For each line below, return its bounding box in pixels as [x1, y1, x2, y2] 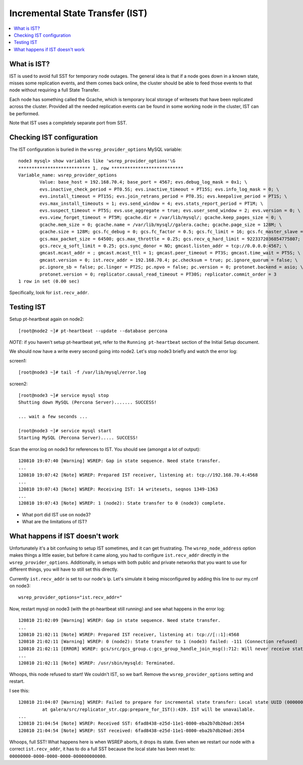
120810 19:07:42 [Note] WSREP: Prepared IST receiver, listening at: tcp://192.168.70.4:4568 [18, 472, 258, 478]
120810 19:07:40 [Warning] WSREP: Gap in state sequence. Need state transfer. [18, 458, 221, 464]
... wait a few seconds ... [18, 414, 88, 420]
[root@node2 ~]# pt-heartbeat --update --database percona [18, 328, 168, 334]
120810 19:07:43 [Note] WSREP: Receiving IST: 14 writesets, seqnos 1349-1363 [18, 486, 218, 492]
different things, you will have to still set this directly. [9, 566, 119, 572]
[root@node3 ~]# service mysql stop [18, 392, 109, 398]
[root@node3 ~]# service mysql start [18, 428, 112, 433]
